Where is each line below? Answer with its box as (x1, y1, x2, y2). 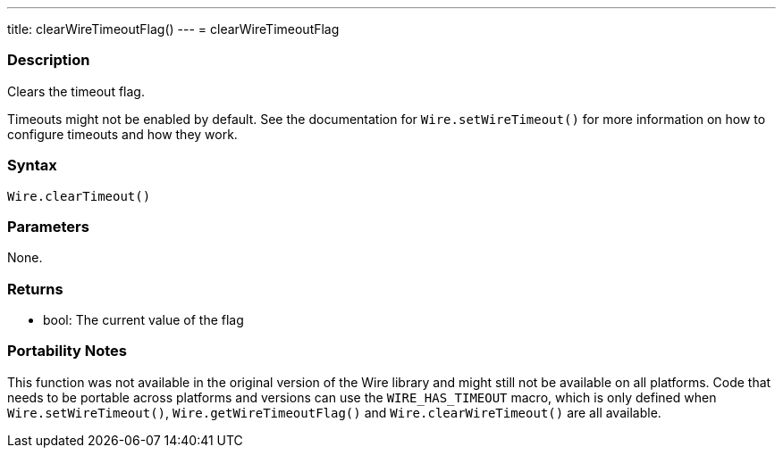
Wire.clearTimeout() (7, 188, 151, 203)
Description (7, 51, 90, 70)
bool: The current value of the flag (43, 312, 244, 327)
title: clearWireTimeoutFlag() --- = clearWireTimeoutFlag (7, 21, 340, 37)
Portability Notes (7, 342, 127, 360)
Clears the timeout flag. (7, 83, 145, 99)
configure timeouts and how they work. (7, 126, 238, 142)
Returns (7, 279, 63, 298)
